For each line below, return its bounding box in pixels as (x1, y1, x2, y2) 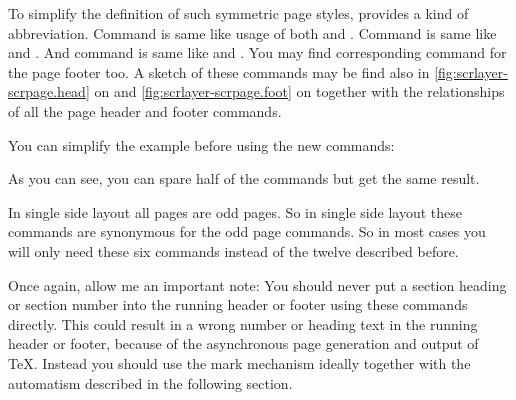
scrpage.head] (8, 81, 90, 102)
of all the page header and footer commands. (8, 100, 282, 121)
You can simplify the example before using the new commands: (8, 134, 395, 155)
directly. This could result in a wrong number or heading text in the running (8, 313, 478, 334)
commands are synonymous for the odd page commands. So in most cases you (8, 221, 486, 242)
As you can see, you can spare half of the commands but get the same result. (8, 168, 480, 189)
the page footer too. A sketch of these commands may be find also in (8, 61, 430, 82)
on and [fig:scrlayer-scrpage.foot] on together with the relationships (94, 81, 505, 102)
